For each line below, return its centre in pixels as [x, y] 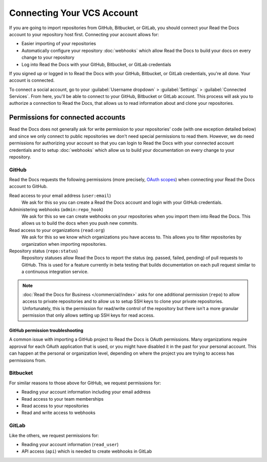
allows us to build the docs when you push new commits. [80, 223]
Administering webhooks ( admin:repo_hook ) [56, 209]
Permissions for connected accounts [67, 117]
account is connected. [32, 80]
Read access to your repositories [55, 406]
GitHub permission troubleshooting [46, 330]
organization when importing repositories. [64, 244]
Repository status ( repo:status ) [44, 251]
